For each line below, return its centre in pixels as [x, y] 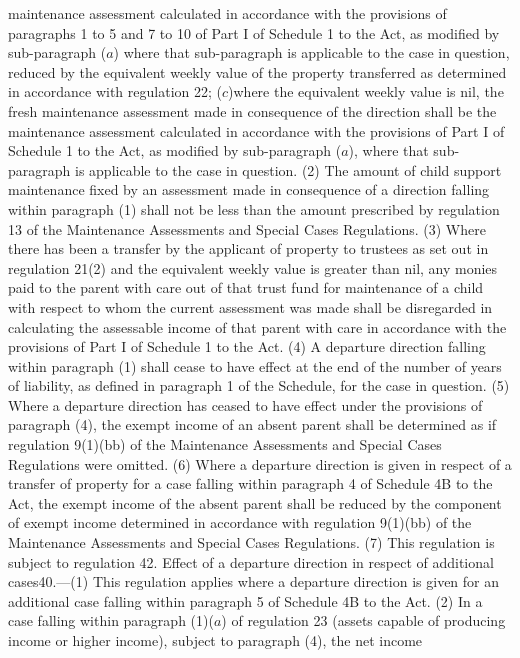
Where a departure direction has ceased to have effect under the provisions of [245, 404]
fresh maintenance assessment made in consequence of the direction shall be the [252, 110]
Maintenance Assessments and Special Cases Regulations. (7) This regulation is [251, 542]
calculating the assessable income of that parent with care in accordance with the [257, 326]
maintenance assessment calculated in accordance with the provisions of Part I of [256, 130]
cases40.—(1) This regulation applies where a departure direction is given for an [254, 581]
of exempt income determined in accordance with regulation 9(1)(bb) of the [240, 522]
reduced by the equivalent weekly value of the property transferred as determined [257, 71]
